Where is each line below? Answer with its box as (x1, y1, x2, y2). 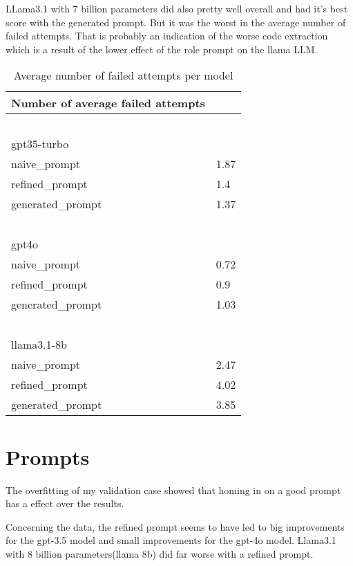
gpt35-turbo (11, 136, 69, 152)
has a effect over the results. (6, 496, 124, 511)
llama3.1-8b (11, 336, 67, 353)
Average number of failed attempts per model (13, 67, 233, 84)
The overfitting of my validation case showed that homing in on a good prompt (6, 482, 341, 497)
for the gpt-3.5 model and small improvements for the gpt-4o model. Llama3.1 (6, 533, 336, 547)
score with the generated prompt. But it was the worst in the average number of (6, 15, 346, 29)
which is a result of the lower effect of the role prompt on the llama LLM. (6, 42, 318, 56)
